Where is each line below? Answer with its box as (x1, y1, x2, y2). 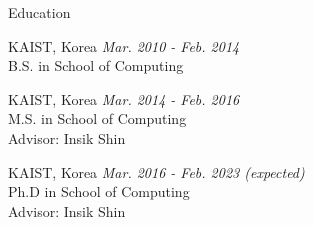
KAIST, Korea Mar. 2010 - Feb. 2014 (8, 35, 240, 56)
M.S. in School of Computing (8, 108, 187, 129)
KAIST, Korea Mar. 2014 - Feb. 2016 (8, 88, 240, 109)
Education (8, 2, 71, 22)
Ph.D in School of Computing (8, 181, 190, 202)
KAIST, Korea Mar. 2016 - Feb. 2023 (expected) (8, 161, 305, 182)
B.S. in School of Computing (8, 55, 184, 76)
